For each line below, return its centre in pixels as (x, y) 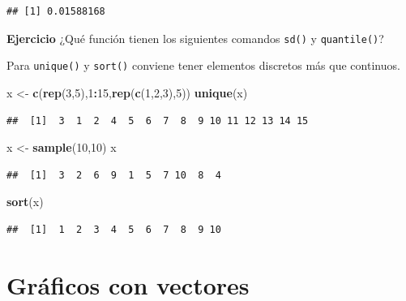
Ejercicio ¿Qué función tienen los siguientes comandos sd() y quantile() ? (195, 38)
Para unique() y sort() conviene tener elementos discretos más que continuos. (203, 65)
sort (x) (25, 202)
